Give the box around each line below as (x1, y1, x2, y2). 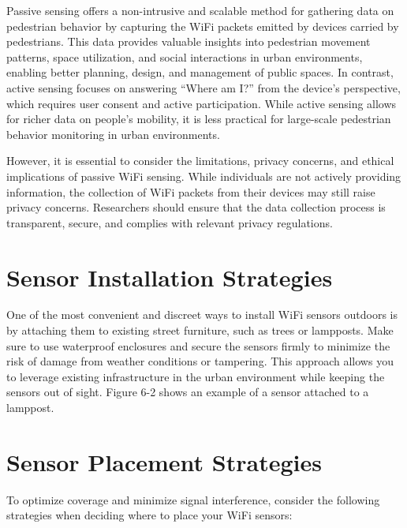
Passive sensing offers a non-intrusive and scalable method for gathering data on (6, 2, 394, 18)
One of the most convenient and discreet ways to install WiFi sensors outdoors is (6, 306, 398, 323)
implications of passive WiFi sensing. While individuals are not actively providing (6, 167, 401, 184)
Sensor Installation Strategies (6, 260, 333, 293)
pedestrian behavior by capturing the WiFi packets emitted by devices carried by (6, 17, 399, 34)
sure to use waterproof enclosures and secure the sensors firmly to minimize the (6, 337, 390, 354)
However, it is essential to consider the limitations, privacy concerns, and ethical (6, 152, 394, 169)
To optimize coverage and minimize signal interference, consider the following (6, 491, 380, 507)
